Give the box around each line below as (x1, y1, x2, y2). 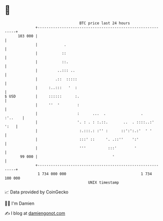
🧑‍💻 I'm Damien (4, 200, 35, 206)
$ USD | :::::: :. (4, 94, 80, 99)
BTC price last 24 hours (79, 21, 131, 26)
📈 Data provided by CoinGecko (4, 189, 69, 195)
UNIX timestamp (88, 180, 119, 185)
